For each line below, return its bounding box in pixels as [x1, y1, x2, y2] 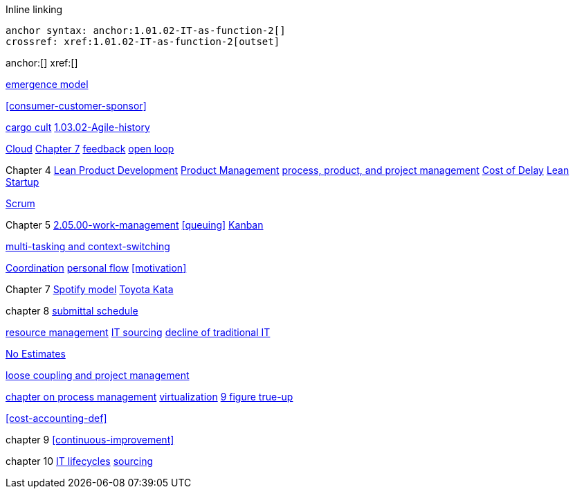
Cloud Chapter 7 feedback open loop [6, 143, 174, 155]
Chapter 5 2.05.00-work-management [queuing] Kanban [6, 219, 264, 231]
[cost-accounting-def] [6, 412, 107, 424]
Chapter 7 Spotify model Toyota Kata [6, 283, 174, 295]
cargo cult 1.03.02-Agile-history [6, 121, 150, 133]
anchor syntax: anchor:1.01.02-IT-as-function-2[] [6, 25, 286, 36]
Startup [6, 176, 39, 188]
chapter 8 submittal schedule [6, 305, 138, 317]
